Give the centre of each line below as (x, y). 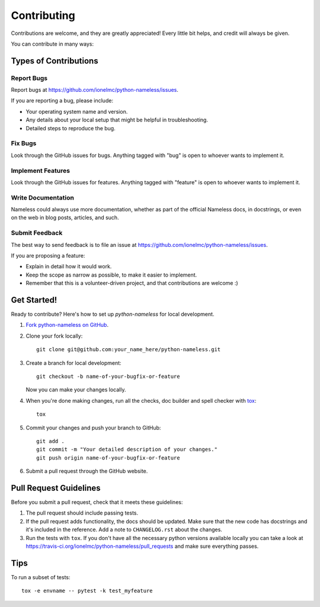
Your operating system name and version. (77, 111)
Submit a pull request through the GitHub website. (87, 471)
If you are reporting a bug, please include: (62, 101)
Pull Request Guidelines (56, 488)
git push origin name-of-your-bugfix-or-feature (108, 458)
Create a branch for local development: (73, 363)
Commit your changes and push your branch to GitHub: (93, 428)
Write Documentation (42, 197)
